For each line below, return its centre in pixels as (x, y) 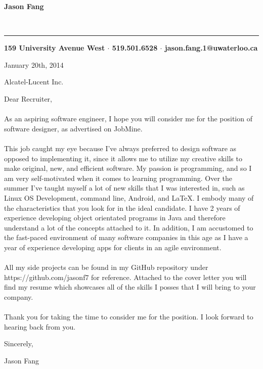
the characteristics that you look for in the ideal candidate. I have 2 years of (122, 207)
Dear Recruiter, (28, 98)
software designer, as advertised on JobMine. (73, 128)
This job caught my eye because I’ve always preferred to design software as (120, 148)
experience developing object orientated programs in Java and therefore (115, 218)
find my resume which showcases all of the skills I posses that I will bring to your (130, 287)
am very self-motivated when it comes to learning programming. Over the (118, 178)
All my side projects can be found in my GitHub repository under (106, 267)
